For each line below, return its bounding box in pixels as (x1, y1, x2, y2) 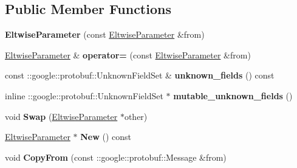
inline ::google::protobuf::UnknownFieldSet (5, 89, 163, 102)
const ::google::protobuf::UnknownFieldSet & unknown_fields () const (5, 69, 275, 82)
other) (124, 110, 148, 122)
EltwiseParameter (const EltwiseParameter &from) (5, 28, 205, 41)
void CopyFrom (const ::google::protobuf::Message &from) (5, 150, 227, 163)
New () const (80, 130, 132, 143)
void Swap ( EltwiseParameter (5, 110, 118, 122)
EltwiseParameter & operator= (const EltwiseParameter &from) (5, 48, 251, 61)
